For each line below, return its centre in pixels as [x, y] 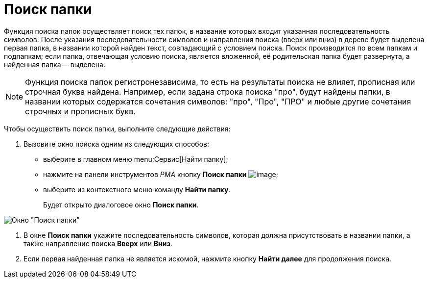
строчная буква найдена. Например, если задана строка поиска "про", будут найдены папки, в [208, 91]
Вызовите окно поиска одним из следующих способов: [116, 144]
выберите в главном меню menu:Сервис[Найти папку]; [136, 159]
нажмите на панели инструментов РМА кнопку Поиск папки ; [161, 174]
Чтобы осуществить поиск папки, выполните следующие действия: [117, 128]
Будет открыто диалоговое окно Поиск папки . [121, 205]
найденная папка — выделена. [55, 64]
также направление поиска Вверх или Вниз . [98, 243]
